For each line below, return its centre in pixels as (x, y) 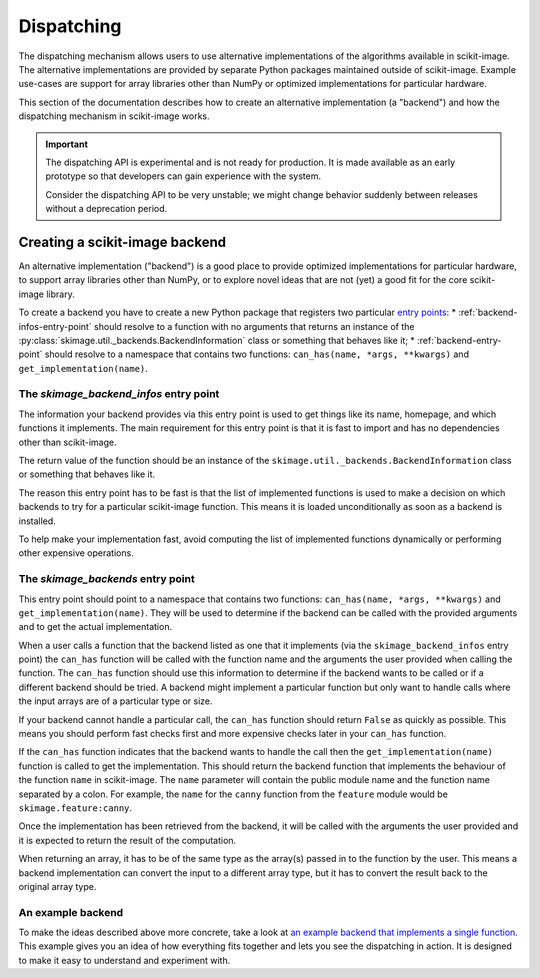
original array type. (57, 886)
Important (67, 144)
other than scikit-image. (67, 442)
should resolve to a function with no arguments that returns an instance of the (254, 326)
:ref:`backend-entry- (459, 340)
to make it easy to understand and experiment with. (124, 960)
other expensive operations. (76, 553)
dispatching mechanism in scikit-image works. (114, 116)
